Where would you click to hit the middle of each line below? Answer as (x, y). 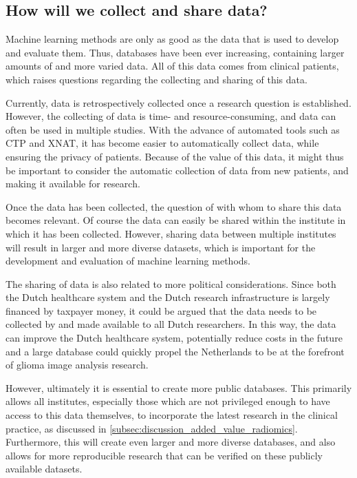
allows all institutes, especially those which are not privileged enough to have (168, 401)
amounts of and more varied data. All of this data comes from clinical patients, (172, 66)
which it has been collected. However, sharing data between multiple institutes (171, 233)
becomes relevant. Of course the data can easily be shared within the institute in (176, 220)
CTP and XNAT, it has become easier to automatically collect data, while (162, 143)
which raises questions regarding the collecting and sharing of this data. (156, 79)
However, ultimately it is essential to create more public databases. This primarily (179, 387)
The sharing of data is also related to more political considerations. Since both (171, 283)
